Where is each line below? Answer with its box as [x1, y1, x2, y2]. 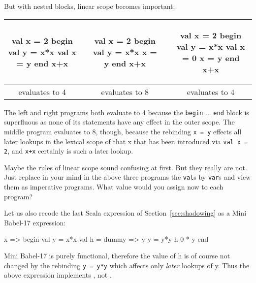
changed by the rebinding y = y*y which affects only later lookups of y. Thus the [4, 260, 250, 270]
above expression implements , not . [4, 270, 112, 280]
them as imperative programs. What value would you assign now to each [4, 182, 224, 192]
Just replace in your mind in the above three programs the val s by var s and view [4, 172, 251, 182]
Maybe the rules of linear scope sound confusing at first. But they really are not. [4, 162, 247, 172]
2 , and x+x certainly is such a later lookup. [4, 146, 133, 156]
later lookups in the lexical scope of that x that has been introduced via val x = [4, 136, 248, 146]
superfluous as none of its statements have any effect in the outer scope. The [4, 117, 235, 127]
